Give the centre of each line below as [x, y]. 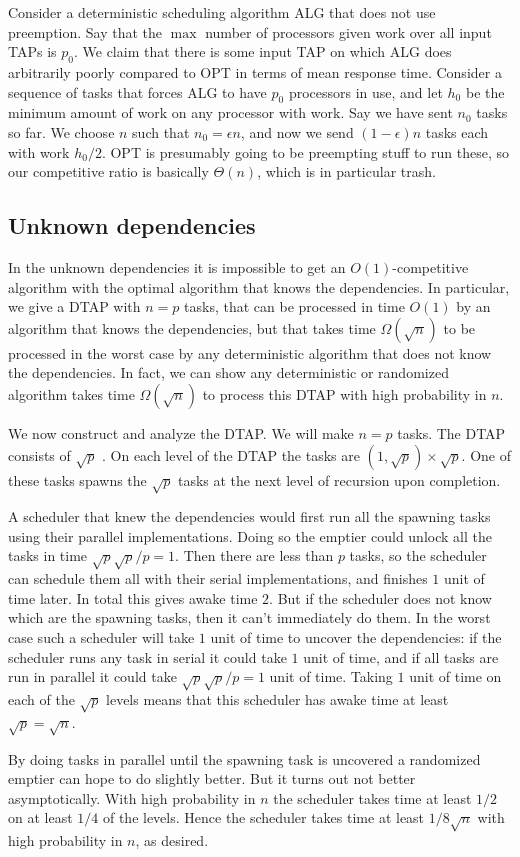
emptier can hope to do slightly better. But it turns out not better [212, 778]
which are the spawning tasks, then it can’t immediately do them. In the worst [249, 617]
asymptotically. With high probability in [132, 797]
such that [161, 131]
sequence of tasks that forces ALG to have [137, 91]
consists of [39, 454]
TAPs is [32, 51]
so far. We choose [61, 131]
